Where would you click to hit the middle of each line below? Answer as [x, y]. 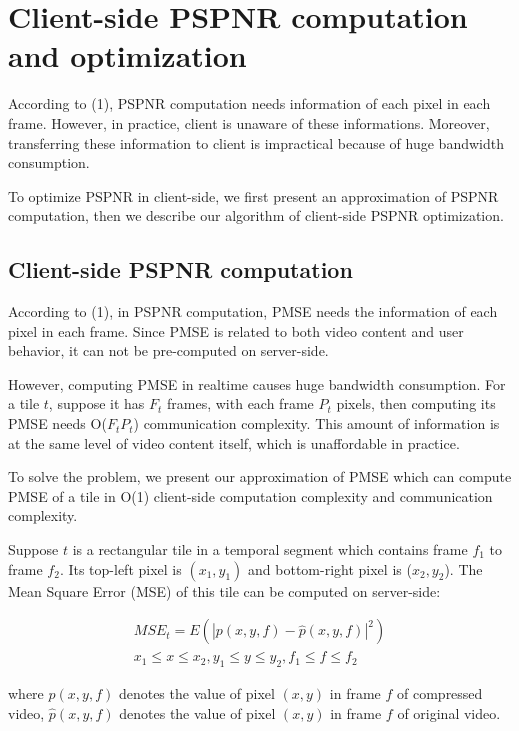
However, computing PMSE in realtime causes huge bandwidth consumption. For [257, 383]
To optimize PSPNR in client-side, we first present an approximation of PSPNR [253, 195]
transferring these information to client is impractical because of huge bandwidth [256, 142]
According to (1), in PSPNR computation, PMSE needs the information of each [253, 311]
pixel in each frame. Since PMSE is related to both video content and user [236, 330]
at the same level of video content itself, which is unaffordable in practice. [234, 442]
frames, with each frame [240, 403]
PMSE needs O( [57, 423]
